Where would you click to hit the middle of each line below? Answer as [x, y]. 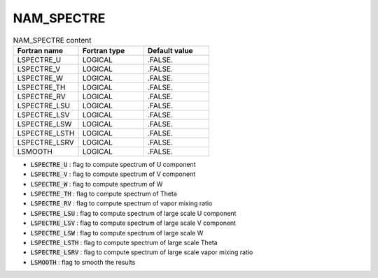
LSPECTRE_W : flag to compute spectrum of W [97, 184]
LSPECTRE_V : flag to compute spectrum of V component [113, 174]
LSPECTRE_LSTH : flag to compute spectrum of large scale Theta [124, 243]
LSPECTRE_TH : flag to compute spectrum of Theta [104, 194]
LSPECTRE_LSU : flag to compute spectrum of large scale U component [133, 213]
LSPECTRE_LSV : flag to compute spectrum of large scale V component [133, 223]
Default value [170, 50]
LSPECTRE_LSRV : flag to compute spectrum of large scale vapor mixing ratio [142, 252]
